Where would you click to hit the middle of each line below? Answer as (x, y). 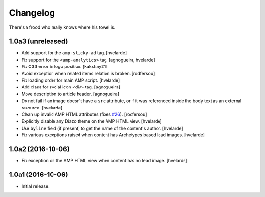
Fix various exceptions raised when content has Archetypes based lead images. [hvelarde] (113, 135)
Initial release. (35, 186)
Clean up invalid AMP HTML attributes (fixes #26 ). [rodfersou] (84, 114)
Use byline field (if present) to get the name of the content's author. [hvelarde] (102, 128)
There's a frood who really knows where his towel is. (62, 27)
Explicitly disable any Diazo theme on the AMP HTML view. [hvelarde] (92, 121)
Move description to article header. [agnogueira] (70, 94)
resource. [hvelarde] (42, 108)
